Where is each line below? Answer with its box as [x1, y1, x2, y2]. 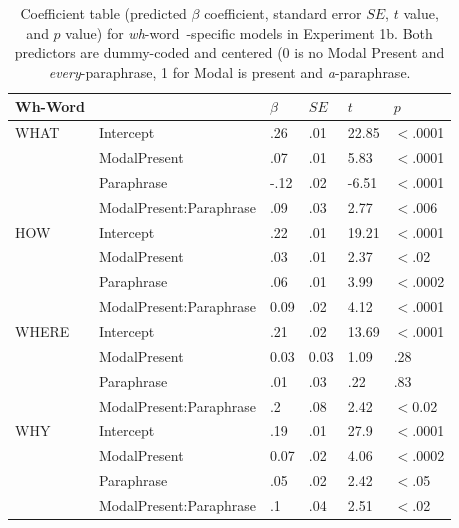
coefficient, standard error [204, 3, 362, 23]
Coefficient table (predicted [20, 3, 187, 23]
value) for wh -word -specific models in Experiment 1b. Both [65, 22, 433, 43]
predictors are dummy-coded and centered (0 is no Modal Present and [14, 42, 445, 63]
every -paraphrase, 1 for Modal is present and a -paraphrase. [48, 61, 411, 82]
